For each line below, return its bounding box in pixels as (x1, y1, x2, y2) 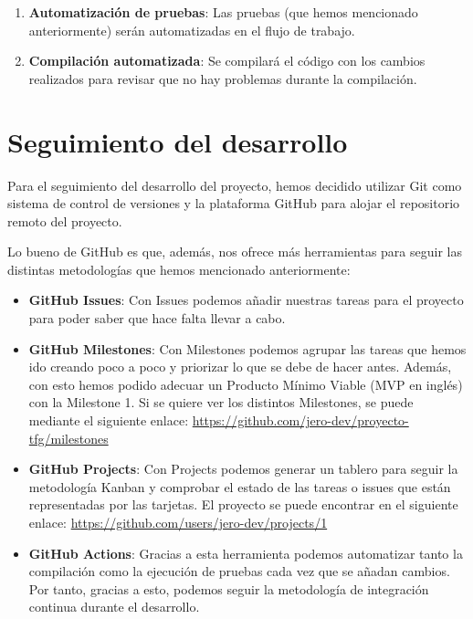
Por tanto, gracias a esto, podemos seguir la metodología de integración (28, 579, 429, 598)
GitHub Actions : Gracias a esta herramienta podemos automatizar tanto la (28, 543, 463, 562)
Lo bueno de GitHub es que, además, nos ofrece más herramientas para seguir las (7, 242, 462, 261)
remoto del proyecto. (7, 211, 122, 230)
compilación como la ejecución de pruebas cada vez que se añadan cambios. (28, 561, 450, 581)
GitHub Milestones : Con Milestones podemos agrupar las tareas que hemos (28, 339, 467, 358)
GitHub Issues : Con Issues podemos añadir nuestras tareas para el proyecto (28, 290, 464, 309)
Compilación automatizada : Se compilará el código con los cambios (28, 51, 426, 70)
